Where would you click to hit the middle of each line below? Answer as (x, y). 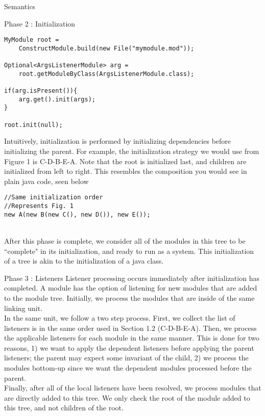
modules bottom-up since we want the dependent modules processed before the (128, 368)
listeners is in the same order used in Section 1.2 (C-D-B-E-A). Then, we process (130, 328)
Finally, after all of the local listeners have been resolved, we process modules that (133, 388)
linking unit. (23, 308)
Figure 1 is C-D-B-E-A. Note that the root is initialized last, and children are (125, 161)
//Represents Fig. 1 (39, 206)
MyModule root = (32, 40)
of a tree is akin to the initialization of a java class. (84, 261)
